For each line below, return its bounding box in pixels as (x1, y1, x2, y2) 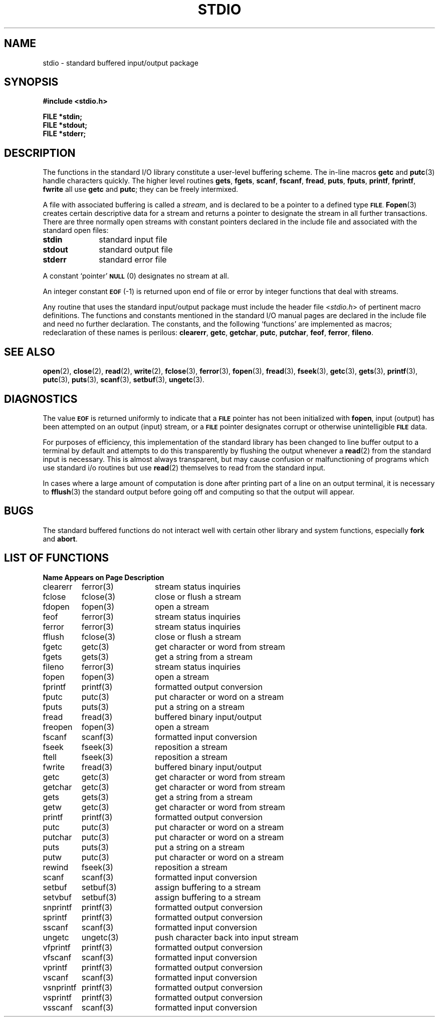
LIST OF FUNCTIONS (4, 552, 109, 565)
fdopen (43, 601, 70, 612)
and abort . (43, 534, 78, 543)
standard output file (99, 244, 173, 255)
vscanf (43, 972, 69, 982)
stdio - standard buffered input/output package (43, 58, 198, 67)
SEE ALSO (4, 345, 55, 358)
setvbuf (43, 892, 72, 902)
